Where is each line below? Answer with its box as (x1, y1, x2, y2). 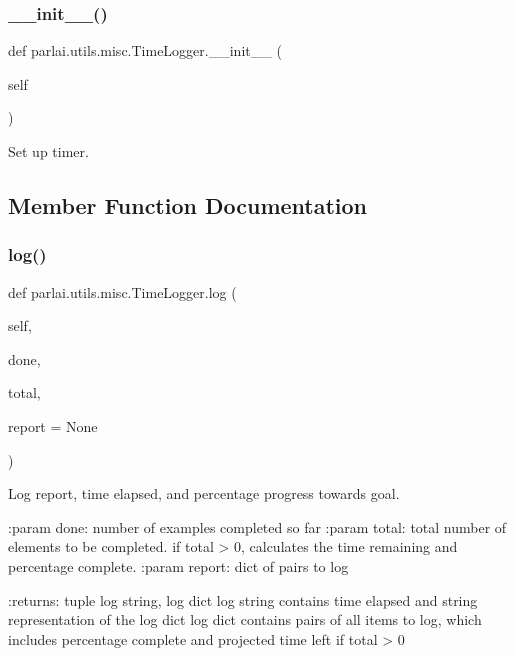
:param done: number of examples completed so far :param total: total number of (8, 516, 507, 537)
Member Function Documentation (8, 189, 368, 220)
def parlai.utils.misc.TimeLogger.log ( (8, 281, 237, 302)
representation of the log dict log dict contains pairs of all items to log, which (8, 609, 482, 630)
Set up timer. (8, 141, 89, 161)
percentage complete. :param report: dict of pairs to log (8, 555, 349, 576)
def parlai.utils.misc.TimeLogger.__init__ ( (8, 40, 282, 61)
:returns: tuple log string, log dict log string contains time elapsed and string (8, 589, 478, 610)
